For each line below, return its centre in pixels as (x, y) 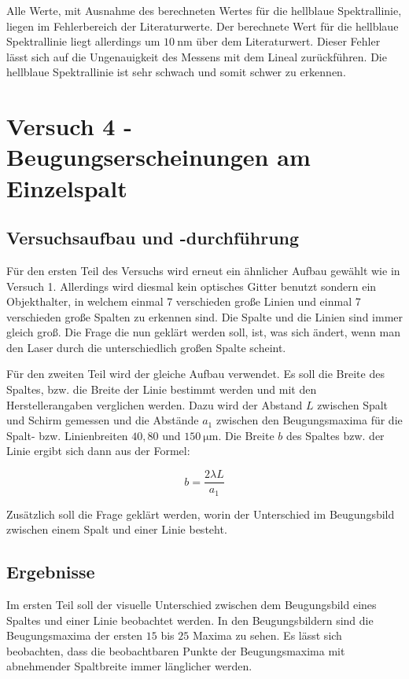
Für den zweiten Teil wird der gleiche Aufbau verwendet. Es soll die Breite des (195, 374)
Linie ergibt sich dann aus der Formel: (98, 451)
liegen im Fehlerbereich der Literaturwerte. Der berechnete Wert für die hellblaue (203, 26)
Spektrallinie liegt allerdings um (83, 41)
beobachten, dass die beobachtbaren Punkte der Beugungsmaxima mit (176, 650)
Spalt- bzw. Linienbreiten (67, 435)
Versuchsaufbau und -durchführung (153, 238)
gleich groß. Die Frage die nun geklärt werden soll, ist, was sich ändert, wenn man (203, 332)
